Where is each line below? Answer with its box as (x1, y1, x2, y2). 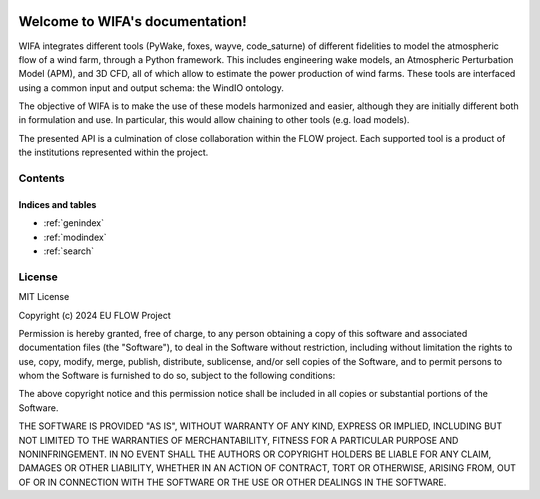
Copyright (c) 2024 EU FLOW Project (18, 309, 171, 321)
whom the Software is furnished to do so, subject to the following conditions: (18, 370, 336, 382)
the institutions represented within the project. (18, 146, 209, 159)
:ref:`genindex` (43, 217, 105, 229)
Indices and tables (18, 198, 97, 210)
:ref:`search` (43, 245, 95, 257)
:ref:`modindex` (43, 231, 107, 243)
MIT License (18, 291, 70, 303)
